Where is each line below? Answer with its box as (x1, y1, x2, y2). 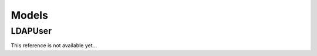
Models (11, 9, 48, 22)
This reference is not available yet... (11, 42, 97, 49)
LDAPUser (11, 26, 52, 36)
